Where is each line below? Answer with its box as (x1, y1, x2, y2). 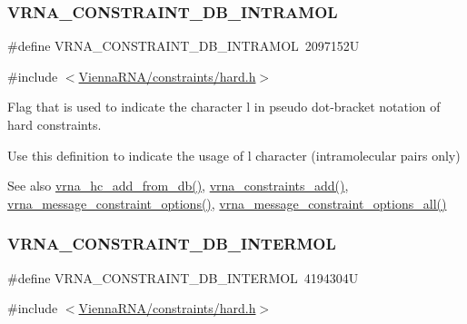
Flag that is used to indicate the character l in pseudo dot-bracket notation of (7, 97, 441, 116)
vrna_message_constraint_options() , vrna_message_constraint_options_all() (7, 193, 447, 212)
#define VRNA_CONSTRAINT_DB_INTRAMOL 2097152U (7, 36, 360, 55)
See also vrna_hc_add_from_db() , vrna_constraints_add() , (7, 176, 349, 195)
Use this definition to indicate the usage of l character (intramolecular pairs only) (7, 145, 461, 164)
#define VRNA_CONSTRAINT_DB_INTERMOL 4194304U (7, 268, 359, 287)
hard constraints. (7, 115, 102, 133)
